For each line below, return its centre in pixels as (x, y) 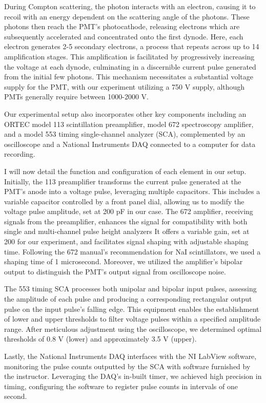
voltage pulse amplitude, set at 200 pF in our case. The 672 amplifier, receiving (129, 211)
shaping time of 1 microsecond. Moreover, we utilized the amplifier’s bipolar (124, 261)
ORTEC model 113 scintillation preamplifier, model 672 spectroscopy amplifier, (129, 124)
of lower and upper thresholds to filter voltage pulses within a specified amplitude (132, 319)
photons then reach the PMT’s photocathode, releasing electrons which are (122, 26)
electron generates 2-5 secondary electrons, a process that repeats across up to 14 (132, 46)
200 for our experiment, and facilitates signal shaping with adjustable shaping (126, 241)
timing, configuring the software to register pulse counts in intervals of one (121, 386)
